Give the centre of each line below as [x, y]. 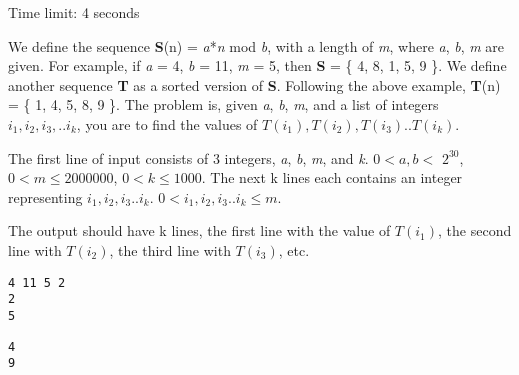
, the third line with [170, 249]
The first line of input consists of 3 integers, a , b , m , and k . [188, 157]
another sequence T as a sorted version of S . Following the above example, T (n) [254, 84]
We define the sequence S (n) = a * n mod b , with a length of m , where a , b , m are [256, 45]
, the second [475, 230]
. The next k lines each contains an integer [332, 177]
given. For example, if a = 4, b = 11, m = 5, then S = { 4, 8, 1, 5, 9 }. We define [257, 65]
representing [45, 196]
